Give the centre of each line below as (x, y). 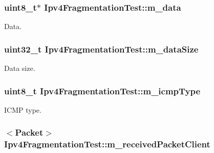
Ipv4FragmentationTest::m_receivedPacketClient (107, 144)
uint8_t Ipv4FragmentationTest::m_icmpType (102, 91)
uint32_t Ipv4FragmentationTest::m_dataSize (101, 49)
